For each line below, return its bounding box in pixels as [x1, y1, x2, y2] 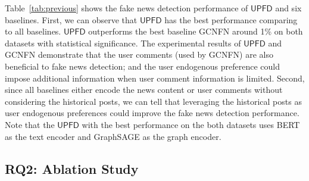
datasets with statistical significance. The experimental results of [5, 36, 241, 49]
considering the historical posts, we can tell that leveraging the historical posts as [5, 95, 302, 107]
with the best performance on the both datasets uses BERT [82, 118, 300, 130]
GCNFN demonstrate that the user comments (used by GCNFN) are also [5, 48, 273, 61]
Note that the [5, 118, 55, 130]
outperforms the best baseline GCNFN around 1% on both [88, 25, 303, 38]
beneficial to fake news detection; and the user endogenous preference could [5, 60, 280, 72]
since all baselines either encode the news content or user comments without [5, 83, 283, 96]
